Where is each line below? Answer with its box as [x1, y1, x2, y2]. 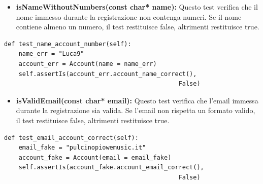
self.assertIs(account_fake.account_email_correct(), [18, 164, 204, 171]
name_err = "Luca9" [18, 50, 84, 58]
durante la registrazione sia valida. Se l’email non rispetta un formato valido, [16, 105, 255, 116]
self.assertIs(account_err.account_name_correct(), [18, 70, 197, 78]
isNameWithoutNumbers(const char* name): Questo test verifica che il [16, 2, 258, 12]
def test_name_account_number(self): [4, 40, 131, 48]
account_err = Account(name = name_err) [18, 60, 157, 67]
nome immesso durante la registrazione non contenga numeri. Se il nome [16, 11, 242, 22]
